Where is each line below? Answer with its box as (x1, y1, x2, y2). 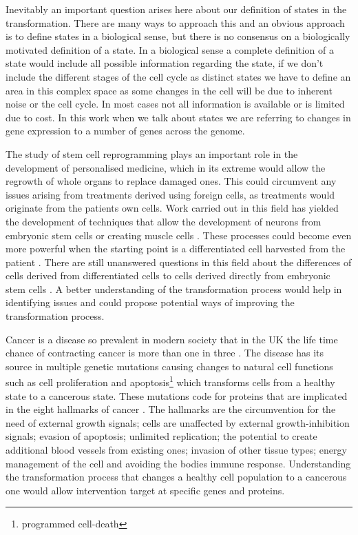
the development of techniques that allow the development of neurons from (6, 214, 322, 228)
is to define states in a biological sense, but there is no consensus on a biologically (6, 29, 350, 43)
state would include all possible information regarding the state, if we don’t (6, 56, 324, 70)
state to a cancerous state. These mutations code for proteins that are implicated (6, 388, 348, 403)
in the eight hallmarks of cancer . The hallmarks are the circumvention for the (6, 402, 336, 416)
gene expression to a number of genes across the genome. (6, 123, 245, 138)
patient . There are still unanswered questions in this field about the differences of (6, 254, 352, 269)
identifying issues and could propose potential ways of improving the (6, 295, 295, 310)
